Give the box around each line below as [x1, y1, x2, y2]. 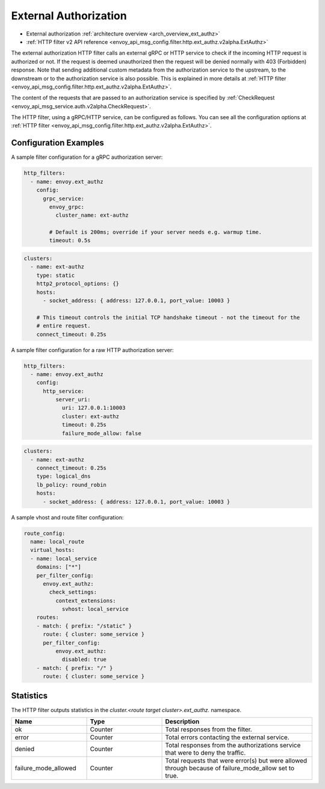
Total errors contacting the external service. [165, 733, 290, 741]
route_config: [23, 530, 66, 537]
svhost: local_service [61, 605, 129, 613]
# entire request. [36, 323, 91, 329]
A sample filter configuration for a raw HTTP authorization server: [11, 346, 174, 353]
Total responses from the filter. [165, 725, 252, 734]
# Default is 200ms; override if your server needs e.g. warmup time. [49, 229, 262, 236]
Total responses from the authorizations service [165, 741, 301, 749]
